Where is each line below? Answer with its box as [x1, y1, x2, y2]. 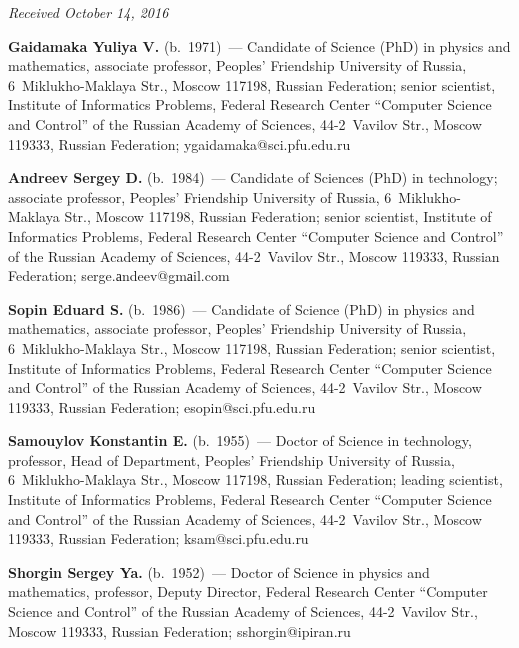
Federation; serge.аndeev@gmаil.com [8, 265, 230, 286]
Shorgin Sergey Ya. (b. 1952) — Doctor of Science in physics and [8, 561, 430, 582]
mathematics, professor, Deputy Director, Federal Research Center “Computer [8, 581, 488, 602]
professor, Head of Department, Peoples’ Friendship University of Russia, [8, 449, 455, 470]
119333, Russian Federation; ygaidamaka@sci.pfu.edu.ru [8, 133, 351, 154]
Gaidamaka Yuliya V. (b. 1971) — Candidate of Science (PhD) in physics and [8, 35, 511, 56]
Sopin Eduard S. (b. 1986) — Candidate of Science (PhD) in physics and [8, 298, 475, 319]
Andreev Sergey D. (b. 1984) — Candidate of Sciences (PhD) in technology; [8, 167, 498, 188]
